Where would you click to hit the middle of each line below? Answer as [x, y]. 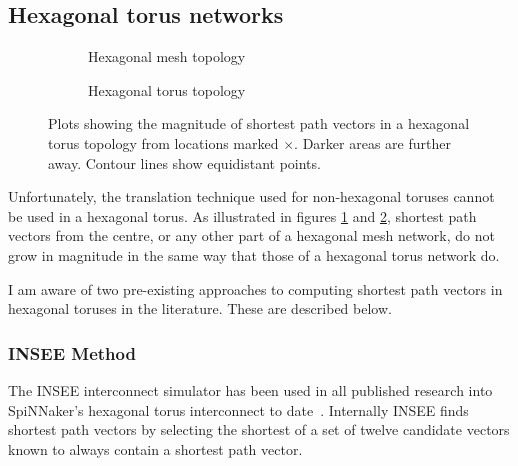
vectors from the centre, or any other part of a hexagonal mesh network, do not [251, 235]
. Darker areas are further [372, 142]
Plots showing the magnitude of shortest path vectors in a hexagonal [259, 123]
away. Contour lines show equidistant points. [184, 162]
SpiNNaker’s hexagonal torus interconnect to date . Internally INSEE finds [238, 409]
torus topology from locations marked [163, 142]
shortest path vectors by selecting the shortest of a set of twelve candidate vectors [259, 429]
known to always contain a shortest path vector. [155, 448]
